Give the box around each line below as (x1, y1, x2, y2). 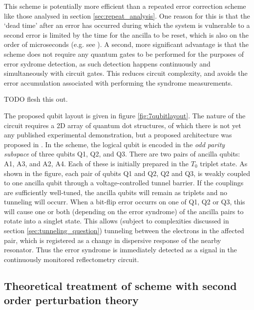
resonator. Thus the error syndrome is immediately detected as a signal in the (4, 244, 237, 255)
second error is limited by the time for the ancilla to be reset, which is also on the (4, 29, 249, 40)
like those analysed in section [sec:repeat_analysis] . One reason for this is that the (4, 10, 250, 21)
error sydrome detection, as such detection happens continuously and (4, 58, 211, 68)
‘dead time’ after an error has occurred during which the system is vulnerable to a (4, 20, 250, 30)
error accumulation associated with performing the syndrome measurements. (4, 77, 233, 88)
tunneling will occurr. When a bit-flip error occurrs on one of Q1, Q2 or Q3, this (4, 197, 245, 207)
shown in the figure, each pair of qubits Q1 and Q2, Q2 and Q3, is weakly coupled (4, 168, 250, 178)
